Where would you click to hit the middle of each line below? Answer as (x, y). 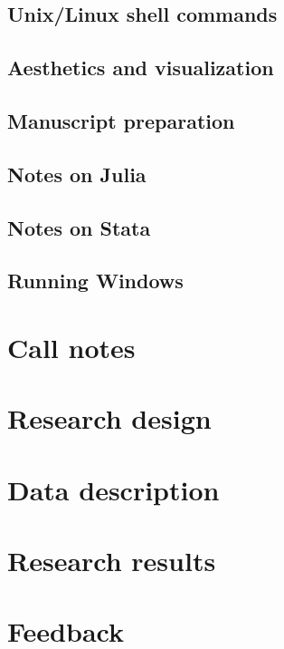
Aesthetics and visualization (141, 68)
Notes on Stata (79, 227)
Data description (114, 489)
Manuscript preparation (121, 120)
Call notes (71, 347)
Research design (109, 418)
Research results (112, 560)
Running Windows (95, 281)
